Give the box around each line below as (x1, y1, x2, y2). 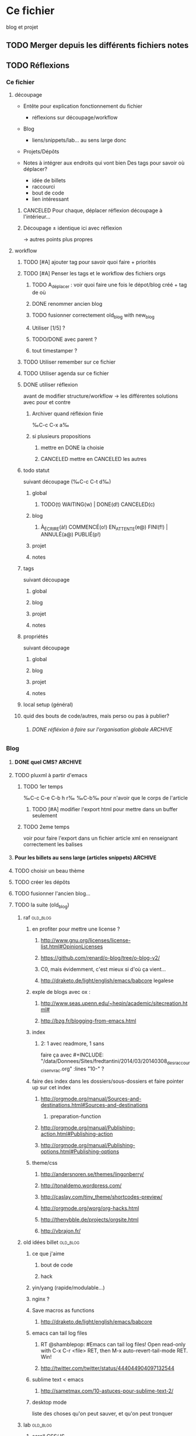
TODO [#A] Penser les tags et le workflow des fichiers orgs (23, 270, 166, 277)
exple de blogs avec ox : (32, 988, 90, 995)
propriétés (23, 633, 48, 640)
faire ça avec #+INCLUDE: (40, 1051, 104, 1058)
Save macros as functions (32, 1307, 94, 1314)
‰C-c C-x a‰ (32, 421, 70, 428)
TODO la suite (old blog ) (14, 901, 70, 910)
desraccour (167, 1060, 190, 1066)
